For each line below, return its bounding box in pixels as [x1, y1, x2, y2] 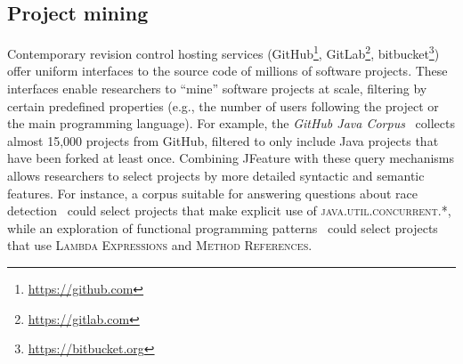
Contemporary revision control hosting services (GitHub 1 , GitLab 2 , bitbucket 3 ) [7, 42, 440, 62]
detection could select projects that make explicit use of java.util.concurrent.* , [7, 201, 451, 220]
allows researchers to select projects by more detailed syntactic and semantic [7, 166, 425, 185]
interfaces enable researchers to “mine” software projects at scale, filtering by [7, 79, 427, 98]
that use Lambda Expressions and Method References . [7, 236, 313, 255]
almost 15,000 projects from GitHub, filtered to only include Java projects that [7, 131, 439, 150]
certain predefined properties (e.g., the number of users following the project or [7, 96, 439, 115]
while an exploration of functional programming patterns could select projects [7, 218, 438, 237]
